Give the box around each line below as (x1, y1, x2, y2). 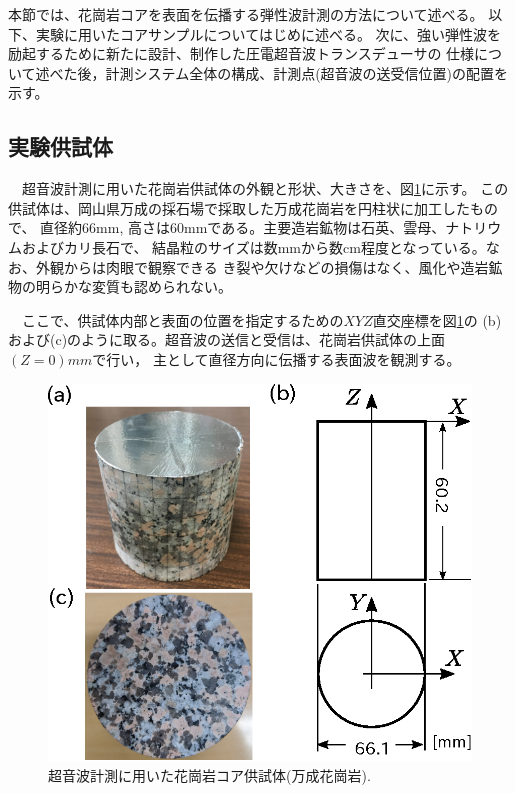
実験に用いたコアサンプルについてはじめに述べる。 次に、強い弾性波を (35, 23, 502, 44)
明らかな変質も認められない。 (35, 276, 232, 297)
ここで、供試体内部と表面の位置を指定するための (21, 309, 344, 330)
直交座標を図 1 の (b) (372, 309, 502, 330)
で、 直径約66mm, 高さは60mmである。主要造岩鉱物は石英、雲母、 (8, 217, 446, 238)
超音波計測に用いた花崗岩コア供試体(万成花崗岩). (48, 764, 371, 785)
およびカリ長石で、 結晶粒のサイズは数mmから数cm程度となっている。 (21, 236, 486, 257)
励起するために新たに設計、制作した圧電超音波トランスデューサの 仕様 (8, 43, 475, 64)
